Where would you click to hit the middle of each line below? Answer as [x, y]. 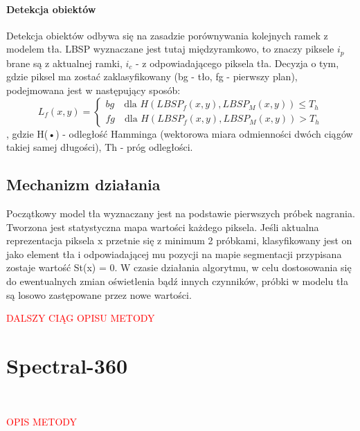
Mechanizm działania [83, 184]
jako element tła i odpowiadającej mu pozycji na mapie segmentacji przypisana [174, 254]
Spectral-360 [67, 365]
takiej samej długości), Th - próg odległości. [100, 147]
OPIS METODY [42, 422]
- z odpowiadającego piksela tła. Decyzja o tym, [237, 63]
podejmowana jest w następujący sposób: [93, 90]
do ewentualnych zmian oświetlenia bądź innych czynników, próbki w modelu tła [178, 281]
